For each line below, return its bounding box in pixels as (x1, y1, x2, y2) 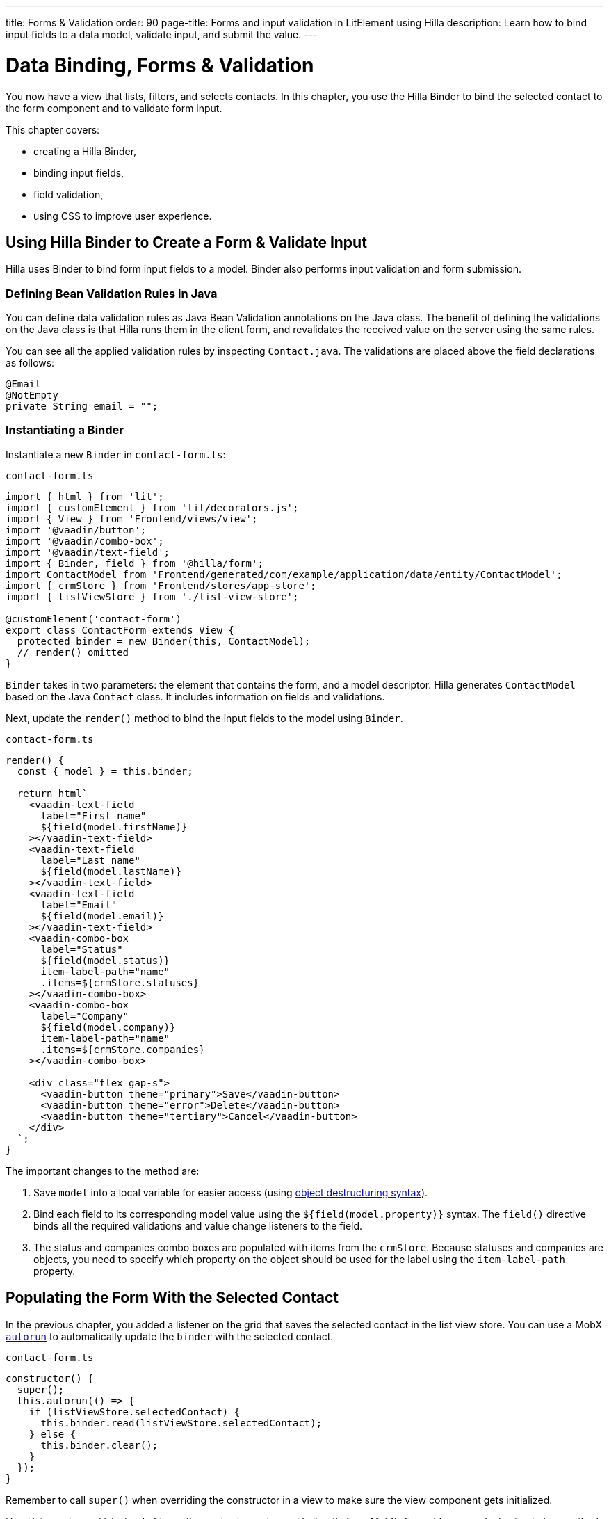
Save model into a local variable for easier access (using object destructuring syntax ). (33, 1186, 428, 1198)
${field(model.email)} (40, 910, 164, 922)
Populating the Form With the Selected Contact (6, 1289, 339, 1307)
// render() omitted (17, 646, 129, 658)
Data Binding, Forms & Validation (6, 53, 314, 77)
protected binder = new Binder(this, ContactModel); (17, 635, 311, 647)
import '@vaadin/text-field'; (6, 546, 170, 558)
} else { (29, 1428, 76, 1440)
